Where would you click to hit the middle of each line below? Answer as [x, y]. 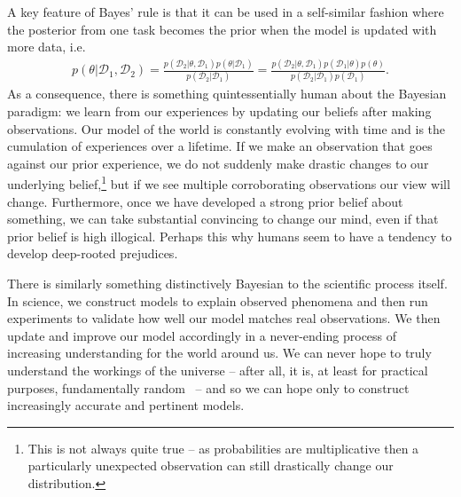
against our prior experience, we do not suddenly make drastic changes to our [218, 163]
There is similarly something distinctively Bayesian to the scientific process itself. [227, 284]
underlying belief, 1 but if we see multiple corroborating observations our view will [229, 183]
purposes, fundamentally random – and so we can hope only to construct [208, 387]
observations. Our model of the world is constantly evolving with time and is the [227, 128]
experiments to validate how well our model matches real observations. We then [224, 318]
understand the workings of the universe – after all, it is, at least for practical [218, 370]
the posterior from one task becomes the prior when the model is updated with [222, 29]
